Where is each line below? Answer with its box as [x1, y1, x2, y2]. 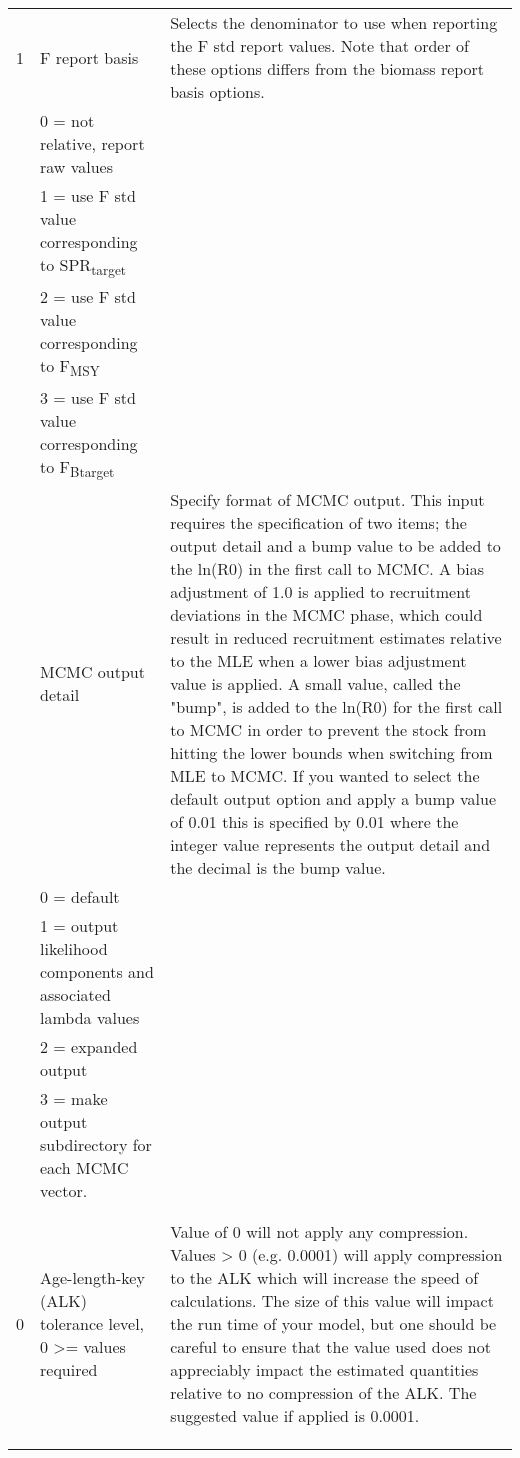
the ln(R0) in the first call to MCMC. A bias [170, 556, 484, 580]
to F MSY [40, 354, 100, 381]
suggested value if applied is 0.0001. [170, 1403, 420, 1427]
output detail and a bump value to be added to [170, 533, 501, 557]
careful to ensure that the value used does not [170, 1334, 491, 1358]
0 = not [40, 109, 95, 132]
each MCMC [40, 1155, 129, 1179]
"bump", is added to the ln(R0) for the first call [170, 694, 503, 718]
